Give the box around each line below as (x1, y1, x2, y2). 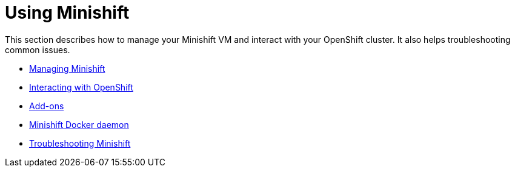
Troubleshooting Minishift (29, 138, 131, 148)
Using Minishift (5, 2, 130, 23)
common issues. (5, 44, 70, 55)
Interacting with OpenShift (29, 81, 133, 92)
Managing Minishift (29, 63, 105, 74)
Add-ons (29, 100, 64, 111)
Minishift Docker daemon (29, 119, 129, 130)
